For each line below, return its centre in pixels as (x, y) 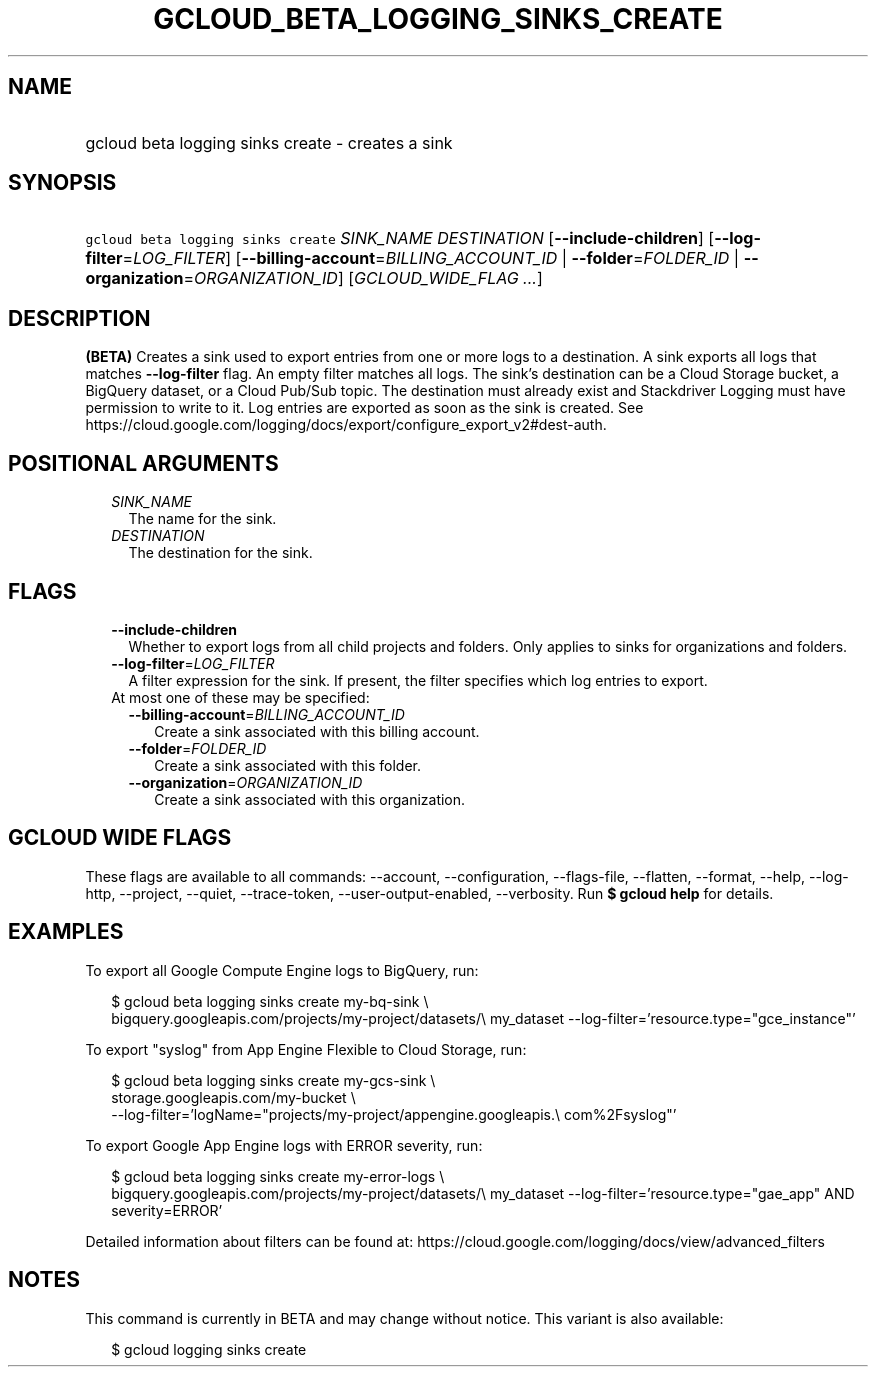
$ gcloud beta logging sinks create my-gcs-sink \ (273, 1080)
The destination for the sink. (220, 553)
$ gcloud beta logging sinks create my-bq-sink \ (270, 1001)
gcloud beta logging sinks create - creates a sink (269, 142)
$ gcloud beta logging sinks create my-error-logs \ (278, 1176)
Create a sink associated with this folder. (287, 765)
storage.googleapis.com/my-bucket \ (233, 1097)
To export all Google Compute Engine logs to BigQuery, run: (282, 970)
